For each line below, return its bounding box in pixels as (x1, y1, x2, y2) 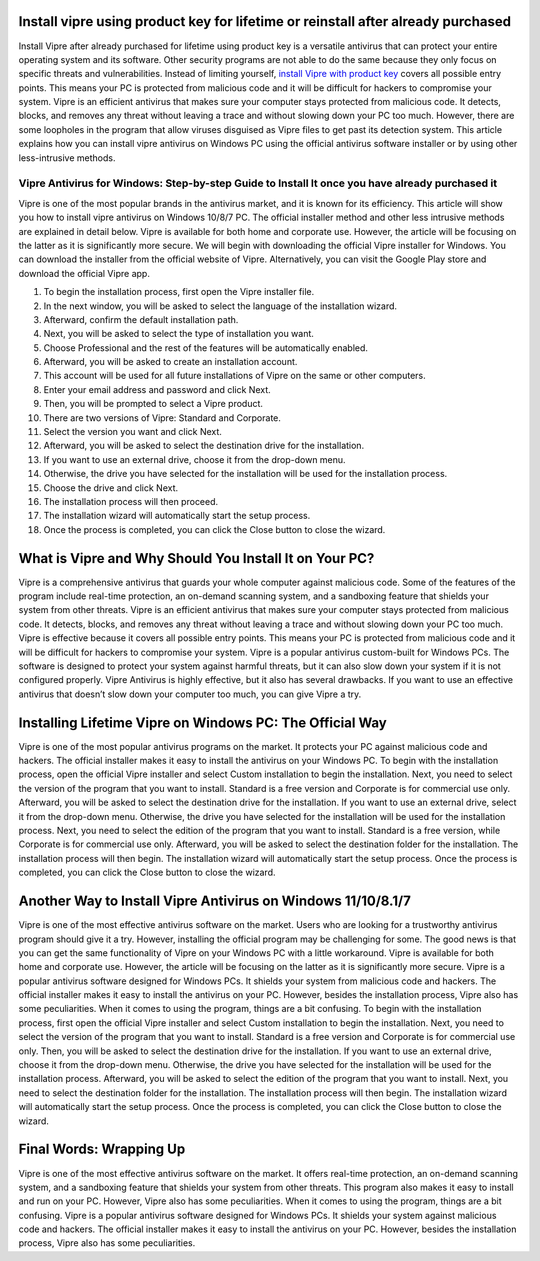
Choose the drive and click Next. (43, 481, 179, 494)
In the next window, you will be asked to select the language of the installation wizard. (43, 300, 398, 312)
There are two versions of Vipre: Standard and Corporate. (43, 411, 282, 424)
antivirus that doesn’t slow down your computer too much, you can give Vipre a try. (18, 688, 362, 700)
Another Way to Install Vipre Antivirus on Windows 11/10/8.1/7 (18, 893, 412, 910)
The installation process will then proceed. (43, 495, 219, 507)
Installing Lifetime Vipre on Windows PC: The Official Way (18, 714, 387, 731)
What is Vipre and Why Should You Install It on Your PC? (18, 550, 375, 567)
